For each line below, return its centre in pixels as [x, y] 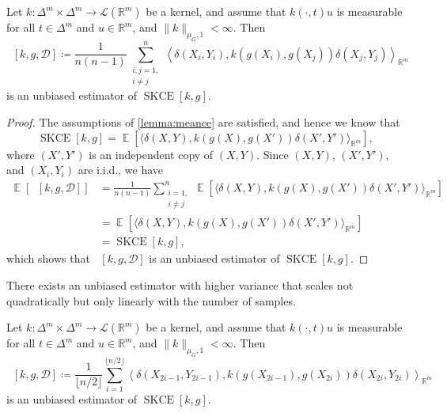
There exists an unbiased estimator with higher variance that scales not [180, 285]
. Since [273, 154]
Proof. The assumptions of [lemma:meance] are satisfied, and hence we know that [203, 121]
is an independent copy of [151, 154]
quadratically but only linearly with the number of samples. [151, 300]
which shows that [48, 258]
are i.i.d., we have [121, 170]
